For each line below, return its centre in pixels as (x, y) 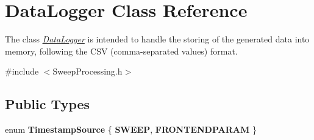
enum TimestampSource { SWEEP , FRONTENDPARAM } (131, 129)
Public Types (48, 104)
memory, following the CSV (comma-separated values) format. (121, 51)
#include (22, 71)
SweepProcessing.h (87, 71)
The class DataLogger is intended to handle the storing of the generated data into (157, 39)
